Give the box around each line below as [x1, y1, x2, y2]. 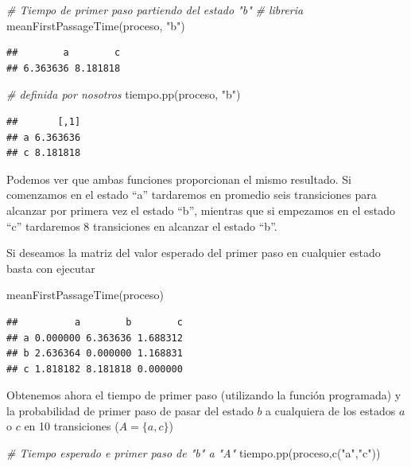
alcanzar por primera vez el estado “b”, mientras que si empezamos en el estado [6, 201, 395, 218]
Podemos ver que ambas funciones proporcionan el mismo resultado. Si [6, 170, 351, 187]
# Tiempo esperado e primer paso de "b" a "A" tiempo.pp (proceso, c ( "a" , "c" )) [6, 445, 381, 461]
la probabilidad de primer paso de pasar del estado [6, 402, 254, 418]
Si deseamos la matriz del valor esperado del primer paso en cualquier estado [6, 244, 381, 261]
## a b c [6, 316, 183, 328]
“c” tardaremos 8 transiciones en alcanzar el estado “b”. [6, 217, 277, 234]
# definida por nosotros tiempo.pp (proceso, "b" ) [6, 86, 241, 103]
